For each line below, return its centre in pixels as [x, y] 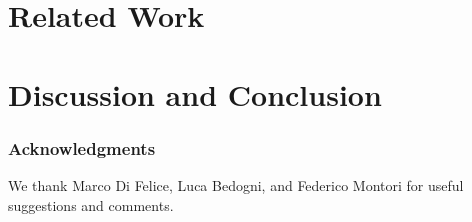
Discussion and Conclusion [195, 93]
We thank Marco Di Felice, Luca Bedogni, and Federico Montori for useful [236, 184]
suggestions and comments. [91, 204]
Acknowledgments [82, 147]
